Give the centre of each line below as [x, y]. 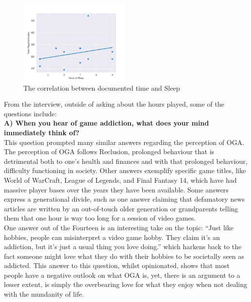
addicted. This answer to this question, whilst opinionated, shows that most [117, 265]
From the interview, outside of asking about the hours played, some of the [114, 104]
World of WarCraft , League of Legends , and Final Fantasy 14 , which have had [120, 180]
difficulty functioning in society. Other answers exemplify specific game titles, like [125, 170]
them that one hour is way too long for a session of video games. [100, 218]
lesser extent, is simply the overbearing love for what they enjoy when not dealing [125, 284]
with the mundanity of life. [44, 294]
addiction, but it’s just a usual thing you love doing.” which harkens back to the [123, 246]
